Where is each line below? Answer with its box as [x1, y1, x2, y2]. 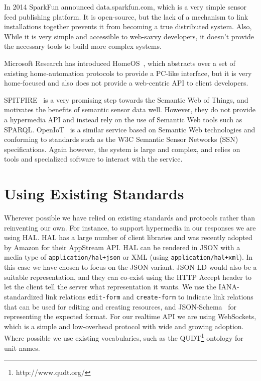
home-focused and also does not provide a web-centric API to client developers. [4, 78, 248, 88]
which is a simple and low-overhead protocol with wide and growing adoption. [4, 321, 244, 331]
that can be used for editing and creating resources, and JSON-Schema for [4, 301, 237, 312]
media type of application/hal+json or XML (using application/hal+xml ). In [4, 252, 253, 262]
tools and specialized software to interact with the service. [4, 154, 183, 164]
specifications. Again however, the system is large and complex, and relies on [4, 143, 240, 154]
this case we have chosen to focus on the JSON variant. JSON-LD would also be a [4, 262, 257, 272]
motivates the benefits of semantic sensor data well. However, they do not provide [4, 104, 255, 115]
